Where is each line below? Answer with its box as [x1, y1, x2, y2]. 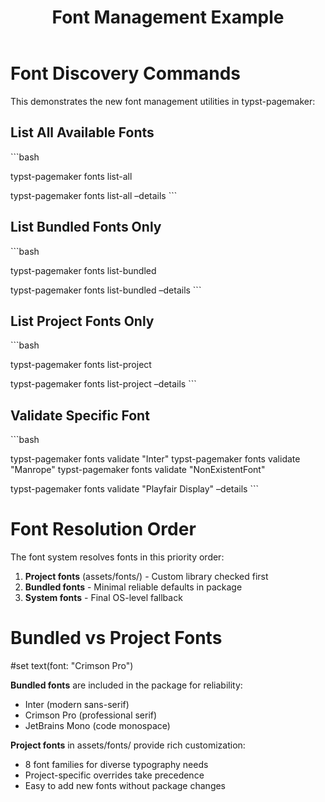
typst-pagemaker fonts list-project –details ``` [10, 378, 197, 390]
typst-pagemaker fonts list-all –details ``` [10, 189, 178, 201]
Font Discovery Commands [10, 62, 242, 85]
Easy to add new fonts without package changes [24, 780, 227, 792]
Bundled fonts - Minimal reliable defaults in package [24, 581, 243, 593]
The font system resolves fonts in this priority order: [10, 551, 225, 563]
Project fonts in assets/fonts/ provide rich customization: [10, 739, 246, 751]
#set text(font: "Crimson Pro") [10, 660, 134, 672]
